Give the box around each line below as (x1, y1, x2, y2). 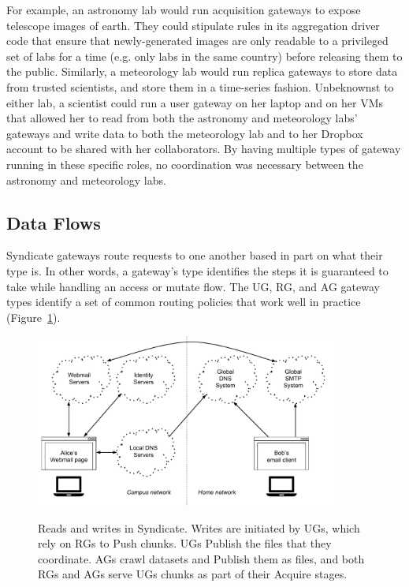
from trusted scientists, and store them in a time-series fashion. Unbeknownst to (6, 78, 394, 95)
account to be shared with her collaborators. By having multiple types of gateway (6, 140, 401, 157)
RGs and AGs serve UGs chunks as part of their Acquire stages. (38, 566, 348, 582)
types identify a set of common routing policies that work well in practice (6, 293, 361, 310)
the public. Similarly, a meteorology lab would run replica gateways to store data (6, 63, 398, 80)
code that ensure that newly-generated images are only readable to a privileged (6, 32, 389, 49)
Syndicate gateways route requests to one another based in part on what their (6, 247, 383, 264)
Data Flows (6, 210, 101, 234)
